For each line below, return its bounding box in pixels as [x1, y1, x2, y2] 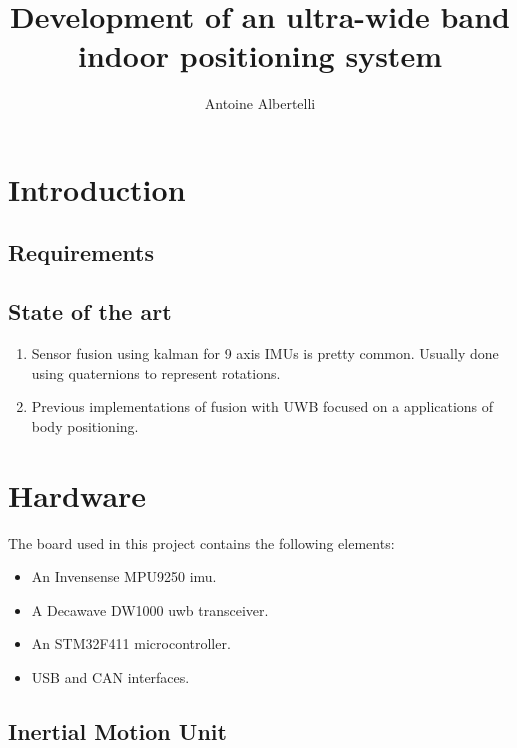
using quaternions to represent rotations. [31, 362, 281, 383]
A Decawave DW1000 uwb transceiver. [31, 599, 269, 620]
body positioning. [31, 415, 139, 436]
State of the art [8, 296, 172, 327]
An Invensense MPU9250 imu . [31, 566, 217, 587]
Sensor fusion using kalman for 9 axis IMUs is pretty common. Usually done [31, 343, 499, 364]
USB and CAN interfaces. [31, 666, 190, 687]
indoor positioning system [78, 35, 442, 76]
